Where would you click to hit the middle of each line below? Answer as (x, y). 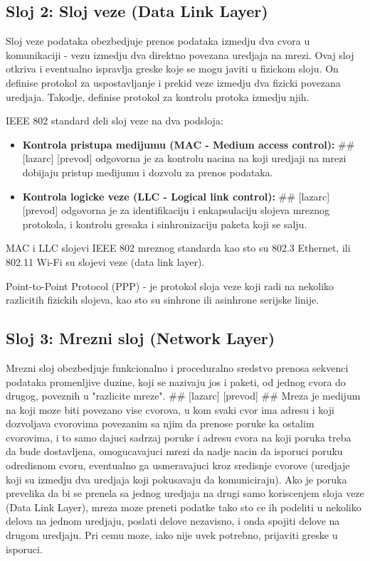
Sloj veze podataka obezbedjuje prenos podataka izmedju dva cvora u (158, 41)
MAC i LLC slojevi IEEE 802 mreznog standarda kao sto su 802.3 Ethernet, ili (178, 248)
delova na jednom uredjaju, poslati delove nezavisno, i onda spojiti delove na (173, 521)
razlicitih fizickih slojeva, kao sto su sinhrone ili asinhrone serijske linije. (163, 300)
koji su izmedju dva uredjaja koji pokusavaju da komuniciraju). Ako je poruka (176, 479)
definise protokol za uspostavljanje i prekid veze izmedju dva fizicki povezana (173, 82)
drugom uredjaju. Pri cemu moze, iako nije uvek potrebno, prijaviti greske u (172, 535)
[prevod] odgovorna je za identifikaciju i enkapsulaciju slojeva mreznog (176, 210)
